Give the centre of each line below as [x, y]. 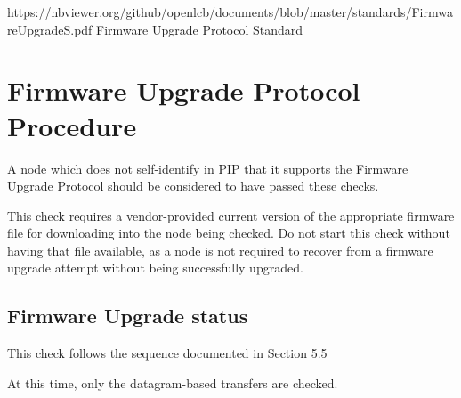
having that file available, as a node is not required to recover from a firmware [220, 250]
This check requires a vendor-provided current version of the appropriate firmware [231, 215]
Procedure [72, 125]
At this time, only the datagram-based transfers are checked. [173, 382]
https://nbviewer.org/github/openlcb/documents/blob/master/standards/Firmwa [230, 12]
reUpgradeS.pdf [50, 29]
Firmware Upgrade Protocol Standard [200, 29]
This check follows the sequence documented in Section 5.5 [167, 353]
